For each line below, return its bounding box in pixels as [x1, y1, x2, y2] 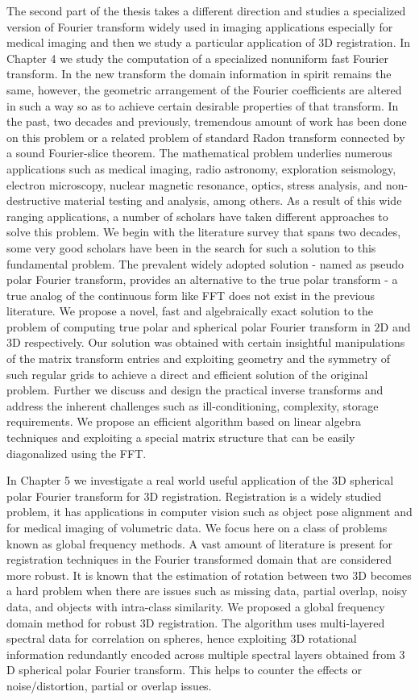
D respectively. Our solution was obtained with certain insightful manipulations [12, 334, 405, 351]
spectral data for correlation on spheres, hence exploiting [6, 630, 287, 647]
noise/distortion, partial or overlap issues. [6, 677, 212, 694]
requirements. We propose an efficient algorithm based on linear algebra [6, 413, 361, 430]
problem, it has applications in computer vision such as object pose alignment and [6, 503, 413, 520]
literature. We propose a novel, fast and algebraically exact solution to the [6, 302, 374, 319]
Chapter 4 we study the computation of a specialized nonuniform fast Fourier [6, 49, 388, 66]
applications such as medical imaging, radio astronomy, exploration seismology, [6, 160, 396, 177]
